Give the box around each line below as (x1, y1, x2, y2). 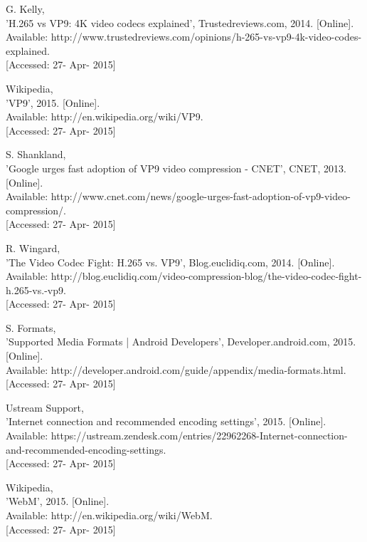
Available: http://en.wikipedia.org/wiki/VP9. (6, 109, 203, 124)
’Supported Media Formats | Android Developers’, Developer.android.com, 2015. (6, 334, 356, 349)
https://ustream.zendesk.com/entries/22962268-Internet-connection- (50, 428, 348, 443)
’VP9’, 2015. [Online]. (6, 95, 100, 110)
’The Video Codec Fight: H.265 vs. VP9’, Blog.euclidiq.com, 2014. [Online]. (6, 254, 335, 269)
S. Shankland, (6, 147, 66, 162)
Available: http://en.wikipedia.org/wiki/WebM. (6, 508, 213, 522)
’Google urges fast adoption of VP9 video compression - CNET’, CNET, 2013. (6, 160, 347, 175)
